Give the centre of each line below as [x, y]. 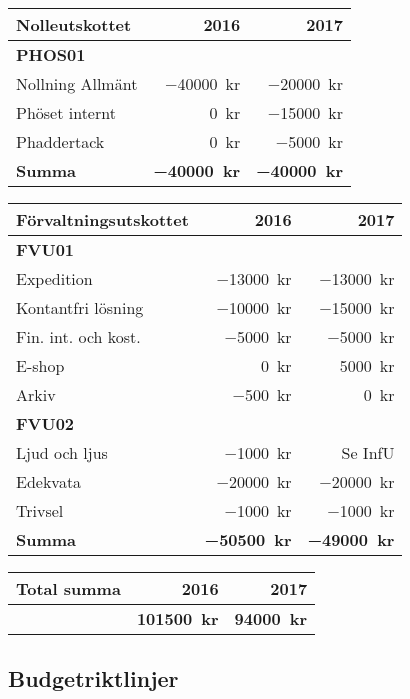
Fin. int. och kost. [78, 336]
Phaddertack [60, 141]
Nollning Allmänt [77, 83]
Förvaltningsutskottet [102, 219]
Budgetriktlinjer [93, 678]
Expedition [54, 278]
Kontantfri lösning [80, 307]
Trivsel [40, 510]
